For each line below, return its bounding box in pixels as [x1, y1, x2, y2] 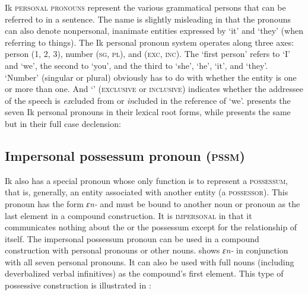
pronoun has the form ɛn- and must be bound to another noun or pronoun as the [5, 197, 300, 210]
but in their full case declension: [5, 117, 121, 129]
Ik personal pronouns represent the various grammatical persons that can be [5, 1, 286, 13]
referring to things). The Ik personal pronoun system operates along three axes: [5, 36, 294, 48]
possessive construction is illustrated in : [5, 279, 151, 291]
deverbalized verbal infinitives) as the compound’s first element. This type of [5, 267, 284, 280]
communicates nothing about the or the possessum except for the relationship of [5, 221, 297, 233]
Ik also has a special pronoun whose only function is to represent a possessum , [5, 174, 288, 186]
